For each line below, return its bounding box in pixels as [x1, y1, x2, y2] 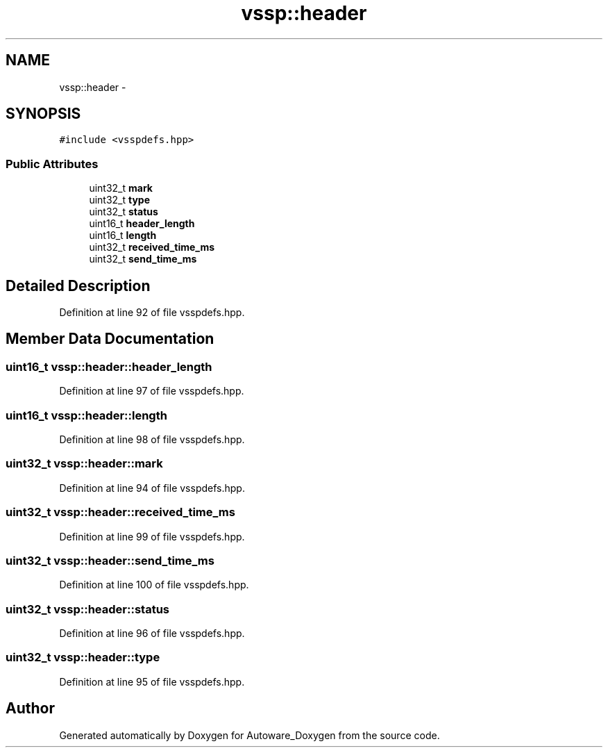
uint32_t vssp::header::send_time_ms [6, 553, 214, 568]
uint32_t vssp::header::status [6, 602, 169, 616]
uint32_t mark [89, 182, 153, 195]
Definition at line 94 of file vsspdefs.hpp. [59, 481, 245, 494]
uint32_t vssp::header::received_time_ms [6, 505, 235, 520]
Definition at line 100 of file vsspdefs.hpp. [59, 579, 249, 591]
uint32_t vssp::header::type [6, 650, 160, 665]
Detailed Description [6, 276, 151, 295]
